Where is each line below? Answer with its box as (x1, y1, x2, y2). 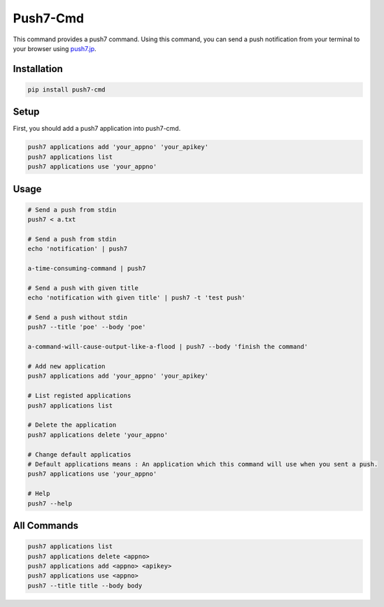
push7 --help (27, 499, 73, 507)
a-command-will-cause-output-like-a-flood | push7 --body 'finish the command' (27, 343, 308, 351)
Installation (13, 63, 63, 75)
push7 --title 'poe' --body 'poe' (27, 323, 146, 331)
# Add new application (27, 362, 106, 371)
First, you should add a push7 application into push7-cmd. (13, 124, 181, 133)
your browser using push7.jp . (13, 44, 97, 52)
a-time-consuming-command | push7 (27, 264, 146, 273)
